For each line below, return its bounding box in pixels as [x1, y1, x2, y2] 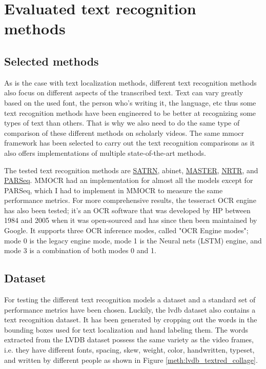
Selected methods [4, 53, 99, 69]
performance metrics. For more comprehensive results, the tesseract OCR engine [4, 195, 256, 206]
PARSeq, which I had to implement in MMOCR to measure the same [4, 184, 223, 195]
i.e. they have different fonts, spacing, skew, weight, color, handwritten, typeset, [4, 344, 255, 355]
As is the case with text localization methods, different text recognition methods [4, 77, 257, 88]
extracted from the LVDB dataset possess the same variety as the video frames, [4, 334, 254, 345]
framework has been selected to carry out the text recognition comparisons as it [4, 137, 255, 148]
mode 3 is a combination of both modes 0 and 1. [4, 245, 156, 256]
